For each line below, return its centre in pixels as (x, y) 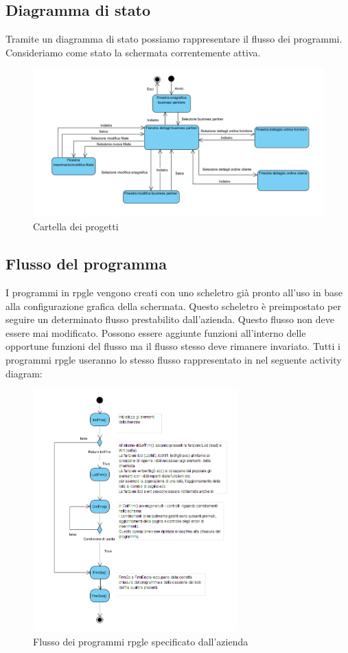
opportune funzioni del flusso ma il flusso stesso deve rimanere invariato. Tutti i (173, 346)
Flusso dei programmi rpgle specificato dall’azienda (141, 642)
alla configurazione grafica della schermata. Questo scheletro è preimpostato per (173, 306)
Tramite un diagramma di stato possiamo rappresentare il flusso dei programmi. (174, 39)
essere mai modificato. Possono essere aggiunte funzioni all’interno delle (156, 332)
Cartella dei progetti (76, 226)
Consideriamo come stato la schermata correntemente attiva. (133, 52)
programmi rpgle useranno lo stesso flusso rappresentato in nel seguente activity (174, 360)
